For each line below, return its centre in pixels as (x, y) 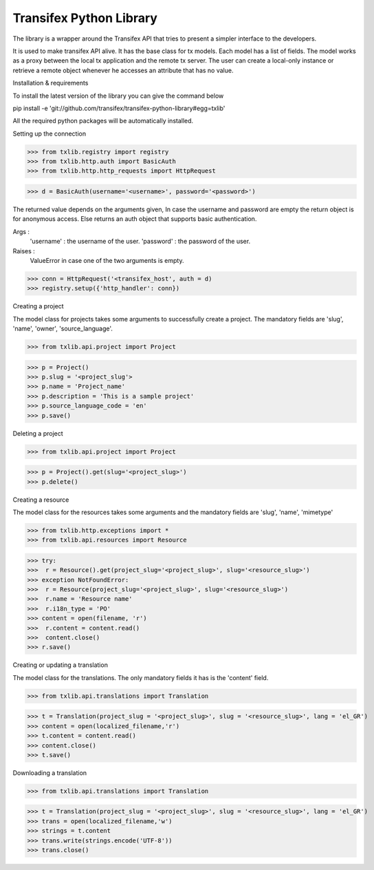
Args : (21, 231)
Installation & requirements (51, 83)
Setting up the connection (49, 134)
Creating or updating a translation (60, 665)
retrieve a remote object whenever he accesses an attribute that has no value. (123, 70)
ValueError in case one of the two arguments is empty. (107, 260)
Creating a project (38, 306)
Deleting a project (38, 433)
